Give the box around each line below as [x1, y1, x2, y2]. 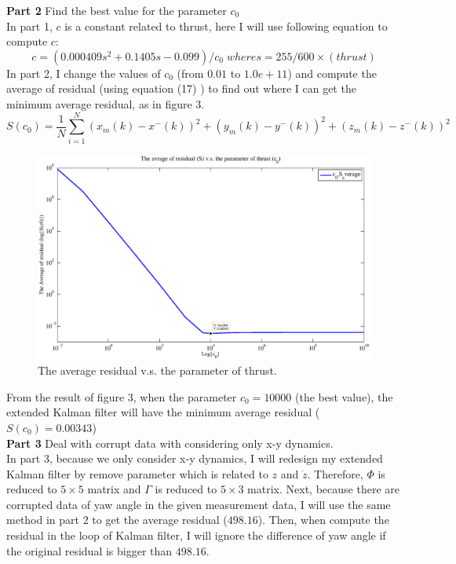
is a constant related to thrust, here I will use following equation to [64, 17, 388, 34]
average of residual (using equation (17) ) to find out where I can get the [6, 80, 356, 97]
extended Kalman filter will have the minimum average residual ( [6, 404, 320, 420]
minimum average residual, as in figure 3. [6, 95, 205, 112]
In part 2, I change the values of [6, 64, 161, 81]
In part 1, [6, 17, 53, 34]
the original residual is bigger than [6, 542, 173, 559]
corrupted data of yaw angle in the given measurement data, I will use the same [6, 496, 391, 512]
